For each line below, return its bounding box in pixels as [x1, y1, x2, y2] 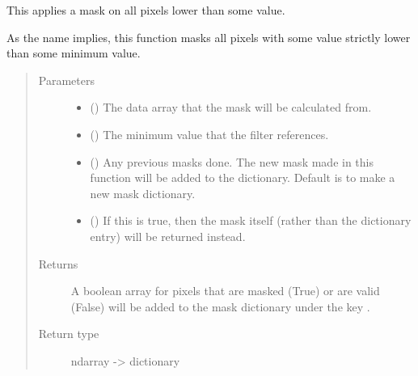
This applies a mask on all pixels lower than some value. [6, 2, 285, 18]
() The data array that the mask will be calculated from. [90, 99, 372, 116]
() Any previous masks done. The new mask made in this [90, 153, 374, 170]
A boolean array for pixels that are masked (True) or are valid [70, 282, 380, 299]
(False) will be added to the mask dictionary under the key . [70, 298, 370, 315]
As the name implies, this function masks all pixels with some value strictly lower [6, 28, 411, 45]
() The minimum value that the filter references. [90, 125, 329, 142]
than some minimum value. [6, 44, 141, 61]
